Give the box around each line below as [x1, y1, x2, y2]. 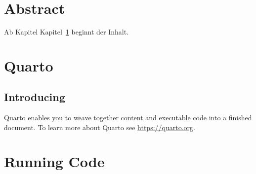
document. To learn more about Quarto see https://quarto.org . [4, 122, 195, 132]
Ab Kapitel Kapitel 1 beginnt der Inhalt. [4, 27, 129, 37]
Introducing [4, 89, 65, 104]
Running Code [4, 151, 105, 171]
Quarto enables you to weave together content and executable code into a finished [4, 112, 252, 123]
